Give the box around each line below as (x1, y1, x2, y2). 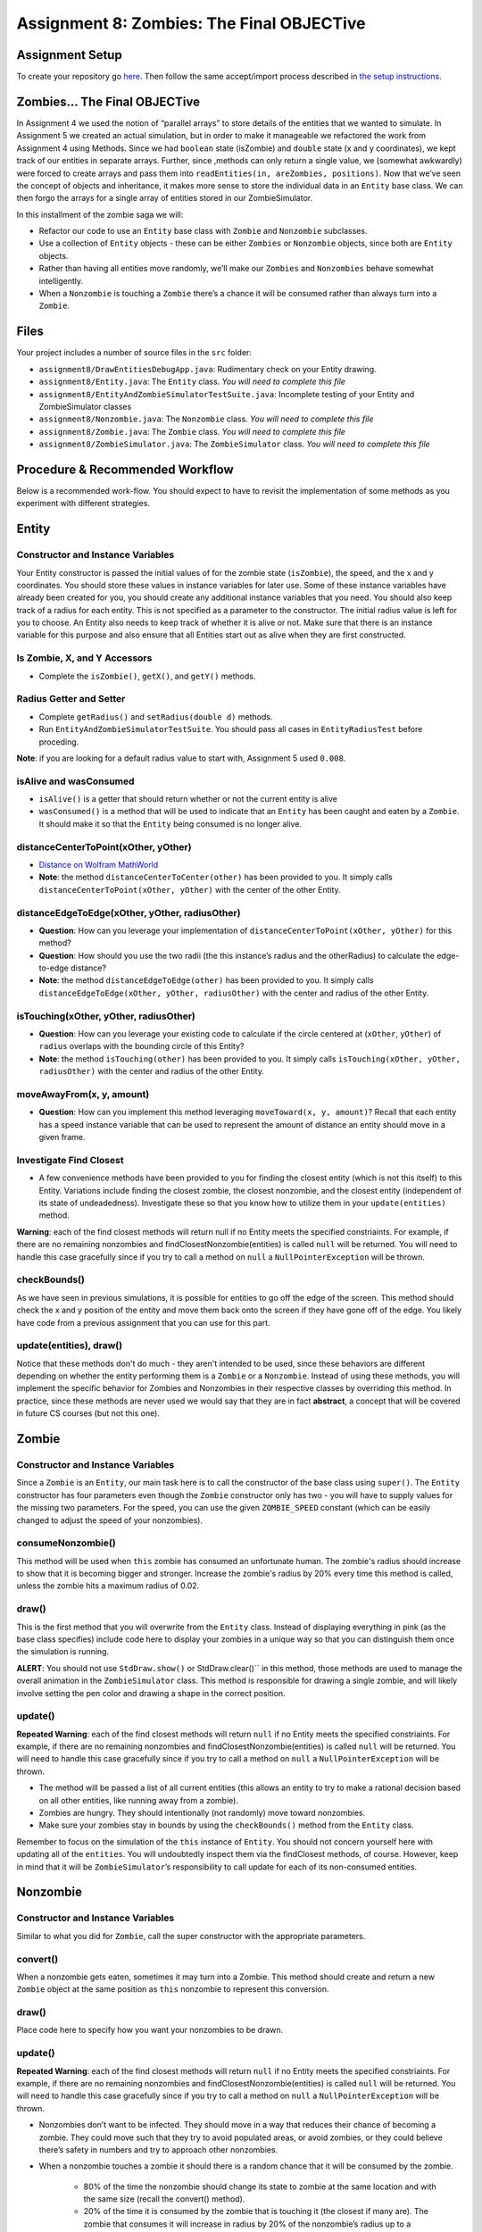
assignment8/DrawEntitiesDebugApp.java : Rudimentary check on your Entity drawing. (38, 363, 377, 374)
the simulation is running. (16, 1646, 110, 1657)
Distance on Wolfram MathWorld (38, 860, 159, 870)
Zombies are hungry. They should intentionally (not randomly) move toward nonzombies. (38, 1808, 366, 1819)
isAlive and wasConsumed (16, 775, 135, 787)
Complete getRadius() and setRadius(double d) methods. (38, 711, 273, 722)
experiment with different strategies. (16, 498, 151, 509)
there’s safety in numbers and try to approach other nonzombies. (38, 2144, 278, 2155)
